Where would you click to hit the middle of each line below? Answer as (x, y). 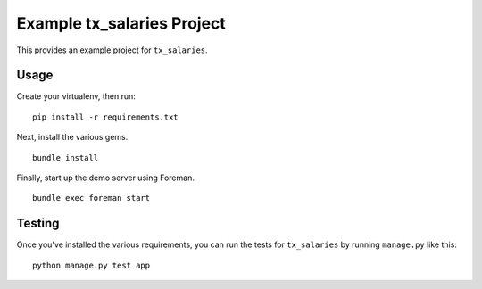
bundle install (66, 157)
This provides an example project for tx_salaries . (112, 50)
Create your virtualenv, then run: (76, 96)
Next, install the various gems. (72, 137)
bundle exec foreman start (91, 198)
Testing (38, 223)
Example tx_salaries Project (121, 23)
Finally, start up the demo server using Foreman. (106, 178)
